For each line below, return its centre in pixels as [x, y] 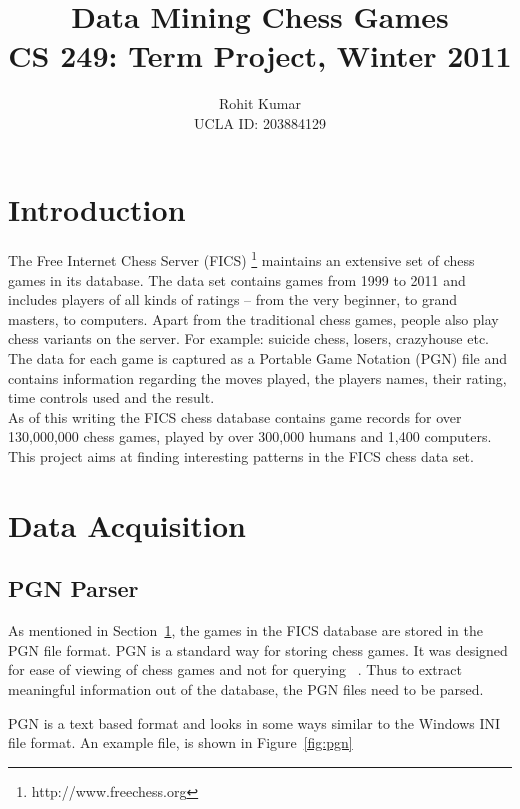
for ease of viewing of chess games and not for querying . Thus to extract [235, 669]
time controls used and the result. [111, 397]
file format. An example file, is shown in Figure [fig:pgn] [180, 742]
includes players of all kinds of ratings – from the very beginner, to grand [232, 299]
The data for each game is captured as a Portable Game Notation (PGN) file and [258, 358]
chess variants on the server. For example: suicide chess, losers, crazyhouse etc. [248, 338]
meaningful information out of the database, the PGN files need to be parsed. [246, 688]
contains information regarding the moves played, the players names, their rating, [257, 377]
